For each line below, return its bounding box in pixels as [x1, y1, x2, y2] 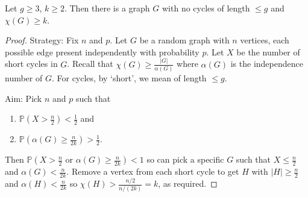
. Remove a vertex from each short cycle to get [66, 165, 239, 178]
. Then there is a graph [64, 2, 150, 14]
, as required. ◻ [158, 177, 218, 190]
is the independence [230, 57, 303, 70]
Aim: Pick [5, 92, 42, 104]
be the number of [236, 45, 300, 58]
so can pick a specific [146, 153, 224, 166]
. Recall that [67, 57, 113, 70]
